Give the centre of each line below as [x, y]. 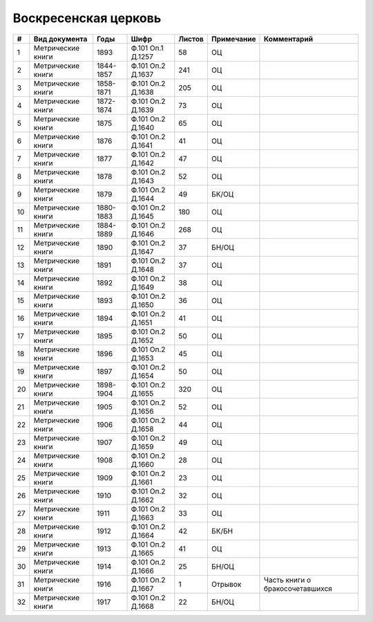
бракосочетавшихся [298, 588]
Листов [191, 39]
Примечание [234, 39]
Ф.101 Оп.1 [147, 48]
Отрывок [227, 584]
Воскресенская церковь [87, 18]
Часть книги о [287, 580]
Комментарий [288, 39]
